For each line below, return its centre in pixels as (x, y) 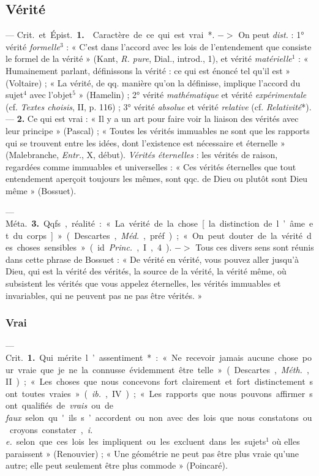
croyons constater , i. (51, 429)
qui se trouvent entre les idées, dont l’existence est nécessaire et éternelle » (145, 142)
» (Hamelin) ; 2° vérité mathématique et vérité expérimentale (193, 95)
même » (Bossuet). (41, 190)
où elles (286, 441)
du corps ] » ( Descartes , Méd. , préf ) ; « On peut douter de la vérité (158, 235)
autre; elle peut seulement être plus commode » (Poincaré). (117, 465)
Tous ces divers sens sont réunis (255, 247)
